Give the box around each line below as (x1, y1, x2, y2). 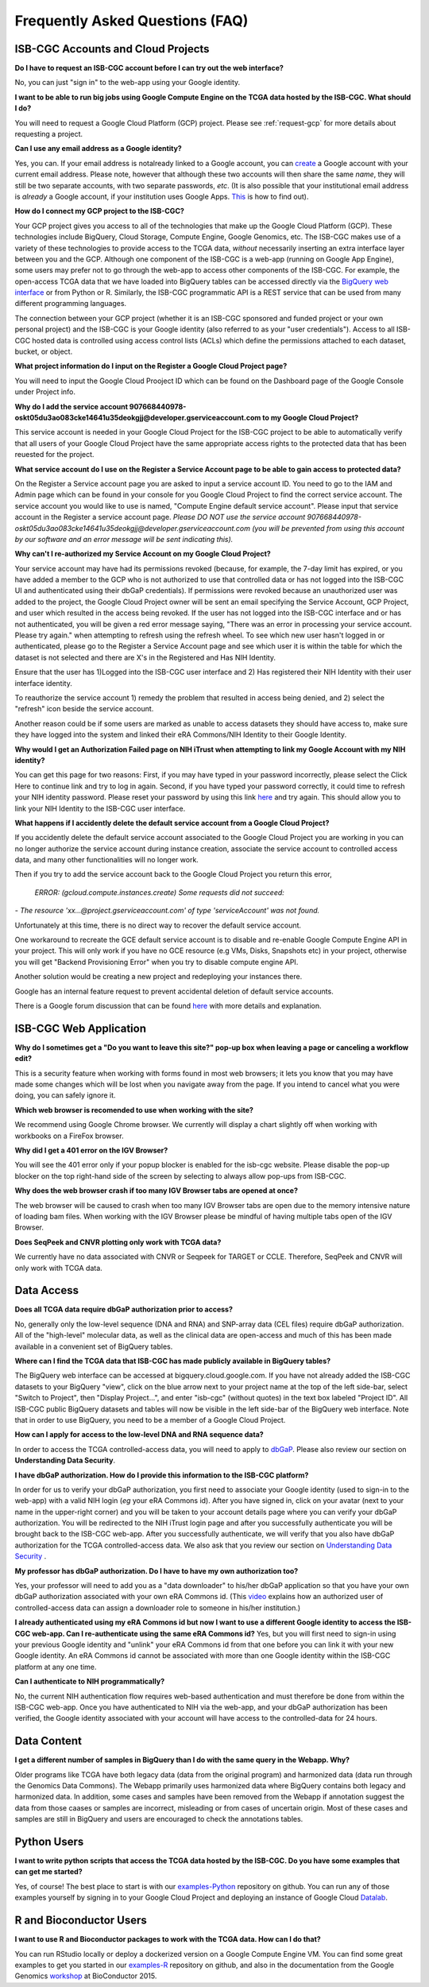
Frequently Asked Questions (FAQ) (14, 12, 249, 29)
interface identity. (14, 678, 73, 688)
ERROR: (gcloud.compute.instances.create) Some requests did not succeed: (34, 887, 285, 897)
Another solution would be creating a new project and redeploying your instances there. (14, 972, 303, 982)
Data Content (14, 1734, 83, 1748)
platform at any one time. (14, 1662, 97, 1671)
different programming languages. (14, 299, 127, 308)
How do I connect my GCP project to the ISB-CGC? (14, 207, 184, 216)
